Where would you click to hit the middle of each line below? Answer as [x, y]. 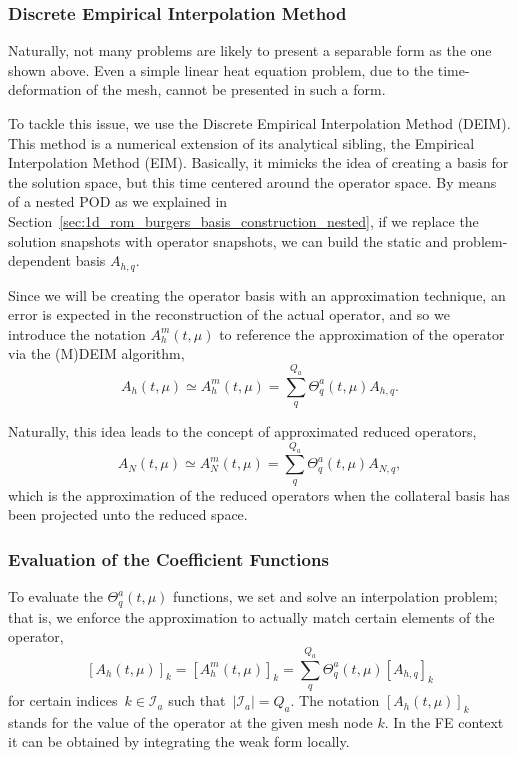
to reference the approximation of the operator [362, 333]
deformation [45, 89]
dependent [40, 260]
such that [197, 700]
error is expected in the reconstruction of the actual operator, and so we [229, 314]
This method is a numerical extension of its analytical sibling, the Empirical [241, 142]
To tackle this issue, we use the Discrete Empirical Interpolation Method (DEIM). [259, 123]
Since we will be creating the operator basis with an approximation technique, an [257, 294]
